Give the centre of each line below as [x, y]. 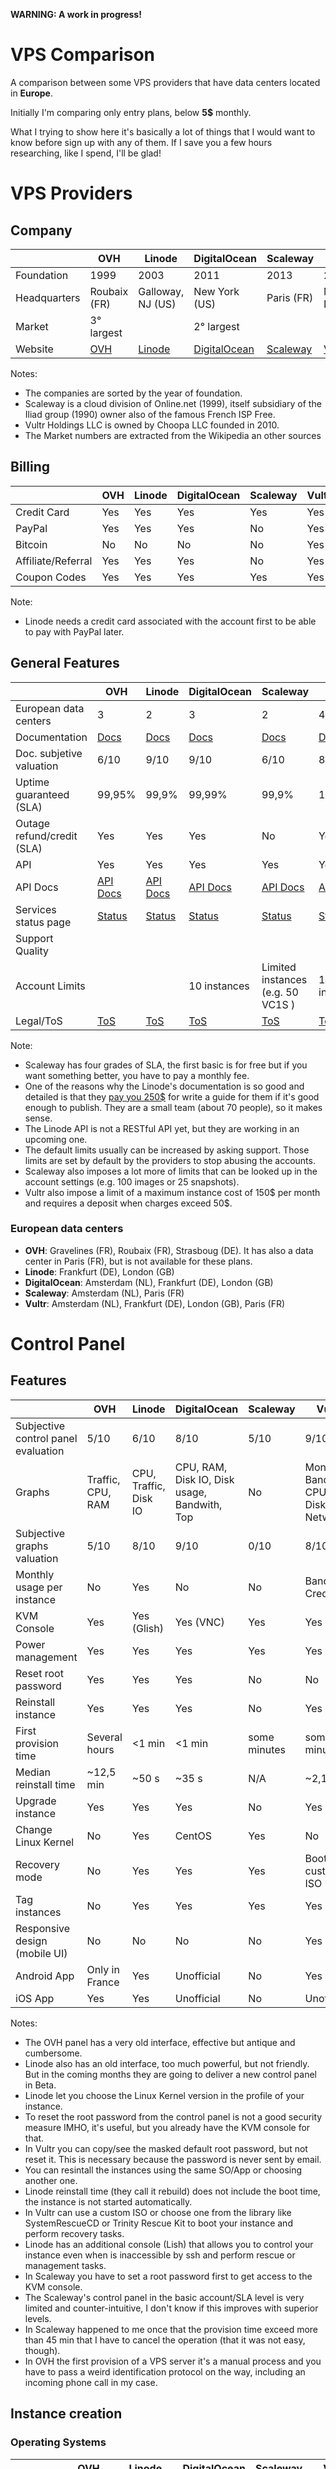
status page [43, 922]
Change [34, 1829]
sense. [38, 1118]
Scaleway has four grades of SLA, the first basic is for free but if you [166, 1065]
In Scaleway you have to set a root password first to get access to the [168, 2276]
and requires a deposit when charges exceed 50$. [128, 1203]
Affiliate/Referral [54, 561]
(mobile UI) [41, 1953]
